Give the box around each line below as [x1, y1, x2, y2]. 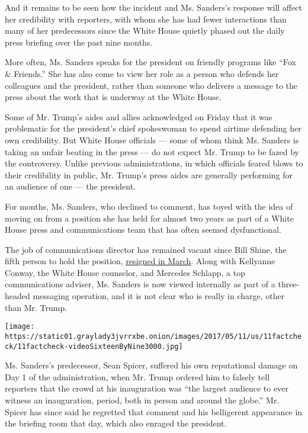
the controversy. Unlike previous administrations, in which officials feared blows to [5, 157, 303, 169]
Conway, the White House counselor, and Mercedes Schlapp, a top [5, 266, 245, 278]
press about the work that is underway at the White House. [5, 91, 222, 103]
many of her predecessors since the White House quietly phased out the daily [5, 24, 285, 37]
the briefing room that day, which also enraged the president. [5, 417, 227, 429]
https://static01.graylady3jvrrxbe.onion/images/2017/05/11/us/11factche [5, 332, 302, 341]
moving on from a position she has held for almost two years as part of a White [5, 211, 294, 224]
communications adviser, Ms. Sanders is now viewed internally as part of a [5, 278, 275, 290]
